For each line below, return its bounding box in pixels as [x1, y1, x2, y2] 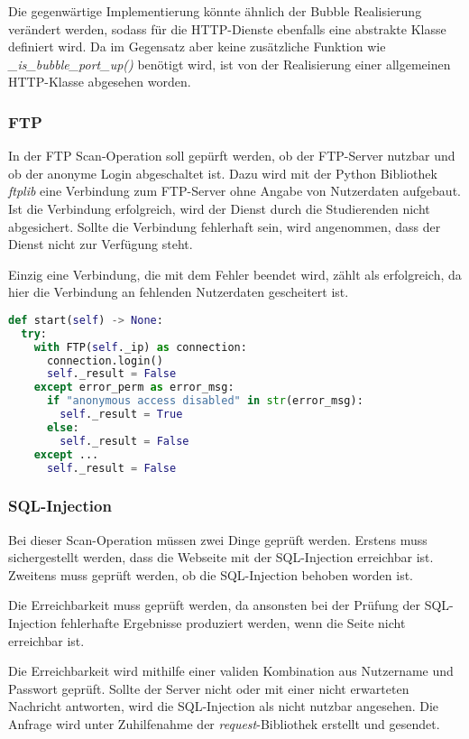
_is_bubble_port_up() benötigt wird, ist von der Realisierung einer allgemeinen [8, 54, 451, 73]
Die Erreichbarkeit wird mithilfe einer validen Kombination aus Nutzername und [8, 661, 454, 680]
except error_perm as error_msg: [33, 381, 234, 394]
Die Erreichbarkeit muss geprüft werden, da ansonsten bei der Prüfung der [8, 596, 421, 614]
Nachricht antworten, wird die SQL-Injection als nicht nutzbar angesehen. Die [8, 697, 439, 716]
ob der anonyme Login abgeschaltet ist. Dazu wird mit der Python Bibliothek [8, 163, 437, 182]
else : [46, 420, 79, 434]
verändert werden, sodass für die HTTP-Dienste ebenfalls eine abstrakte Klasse [8, 19, 446, 38]
